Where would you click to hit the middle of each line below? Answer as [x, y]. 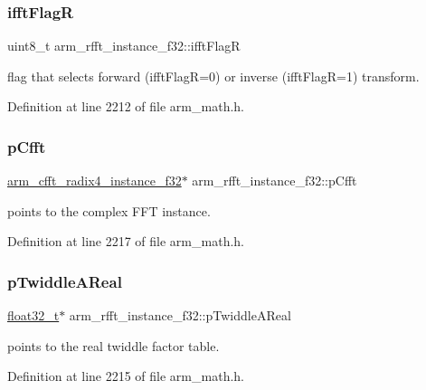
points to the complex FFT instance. [109, 210]
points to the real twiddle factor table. [114, 345]
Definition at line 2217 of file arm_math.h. [126, 241]
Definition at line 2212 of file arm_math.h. [126, 106]
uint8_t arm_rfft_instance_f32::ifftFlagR [124, 46]
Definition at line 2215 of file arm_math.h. [126, 376]
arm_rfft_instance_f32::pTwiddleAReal [180, 315]
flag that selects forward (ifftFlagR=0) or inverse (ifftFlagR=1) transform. [213, 76]
